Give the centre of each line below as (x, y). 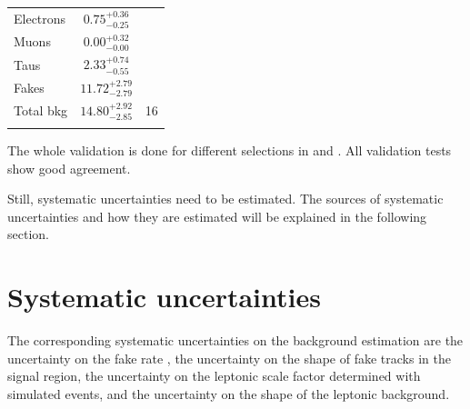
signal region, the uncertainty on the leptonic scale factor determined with (214, 376)
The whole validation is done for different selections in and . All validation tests (230, 150)
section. (28, 234)
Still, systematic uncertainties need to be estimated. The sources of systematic (225, 199)
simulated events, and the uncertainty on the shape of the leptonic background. (229, 393)
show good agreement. (69, 168)
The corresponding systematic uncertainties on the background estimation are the (235, 340)
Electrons (40, 19)
